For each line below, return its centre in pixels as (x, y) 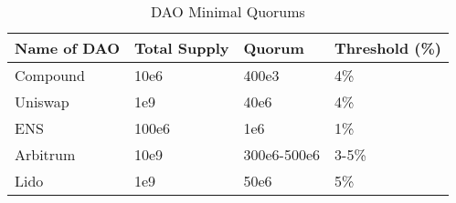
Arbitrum (45, 154)
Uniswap (42, 101)
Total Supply (182, 48)
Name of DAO (67, 48)
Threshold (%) (388, 48)
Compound (50, 75)
